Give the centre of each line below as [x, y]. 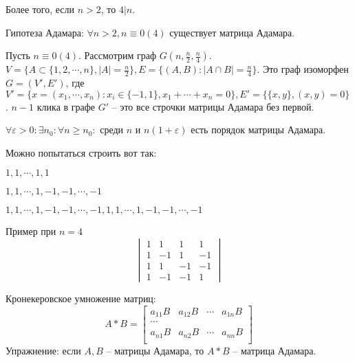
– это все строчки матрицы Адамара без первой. [213, 106]
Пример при [31, 231]
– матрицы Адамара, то [155, 350]
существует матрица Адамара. [232, 32]
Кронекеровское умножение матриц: [81, 298]
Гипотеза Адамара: [45, 32]
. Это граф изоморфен [303, 69]
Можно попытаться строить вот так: [81, 152]
